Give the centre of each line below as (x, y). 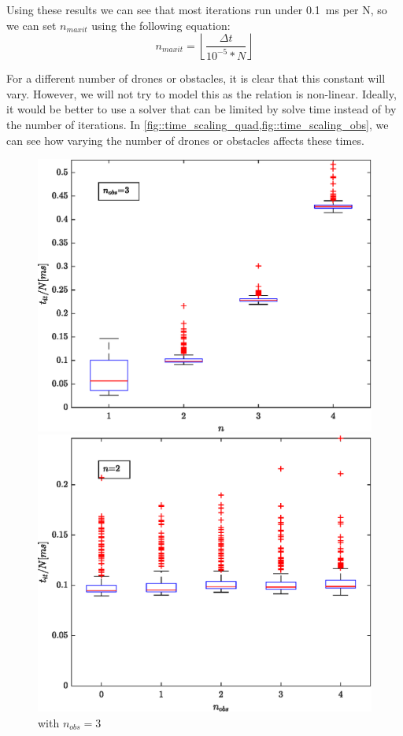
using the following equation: (161, 25)
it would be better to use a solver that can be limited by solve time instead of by (201, 109)
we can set (31, 25)
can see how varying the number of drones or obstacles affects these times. (185, 140)
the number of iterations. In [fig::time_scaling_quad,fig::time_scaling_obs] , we (198, 124)
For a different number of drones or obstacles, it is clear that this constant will (196, 78)
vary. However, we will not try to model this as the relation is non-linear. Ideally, (201, 93)
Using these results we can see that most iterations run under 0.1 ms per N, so (197, 9)
